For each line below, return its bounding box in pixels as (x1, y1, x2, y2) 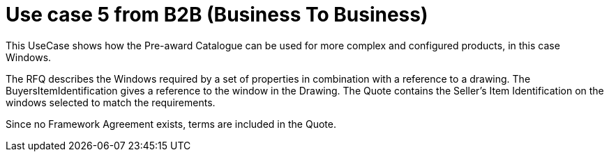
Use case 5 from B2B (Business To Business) (6, 3, 428, 26)
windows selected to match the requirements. (6, 96, 216, 108)
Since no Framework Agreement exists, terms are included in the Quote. (6, 117, 336, 130)
